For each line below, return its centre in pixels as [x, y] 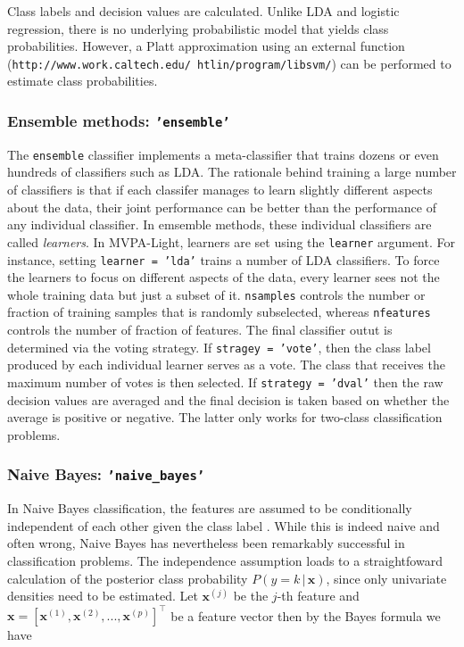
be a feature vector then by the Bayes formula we [306, 615]
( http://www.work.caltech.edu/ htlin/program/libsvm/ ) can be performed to [229, 63]
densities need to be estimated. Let [103, 596]
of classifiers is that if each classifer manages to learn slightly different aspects [220, 190]
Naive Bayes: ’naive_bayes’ [106, 474]
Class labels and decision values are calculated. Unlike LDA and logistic [203, 11]
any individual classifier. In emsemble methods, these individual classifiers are [220, 224]
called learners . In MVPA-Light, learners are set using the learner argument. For [231, 241]
